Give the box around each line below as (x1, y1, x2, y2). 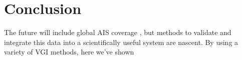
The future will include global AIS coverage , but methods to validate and (4, 27, 231, 37)
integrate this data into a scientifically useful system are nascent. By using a (4, 36, 238, 47)
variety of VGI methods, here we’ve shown (4, 46, 134, 57)
